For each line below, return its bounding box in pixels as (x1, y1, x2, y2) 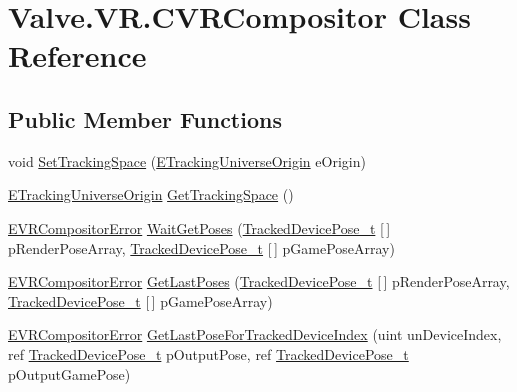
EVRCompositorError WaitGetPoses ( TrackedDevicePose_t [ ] (8, 217, 391, 238)
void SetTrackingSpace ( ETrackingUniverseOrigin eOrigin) (8, 150, 366, 171)
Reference (8, 35, 147, 76)
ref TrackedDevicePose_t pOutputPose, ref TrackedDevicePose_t (8, 343, 409, 364)
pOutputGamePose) (8, 363, 131, 384)
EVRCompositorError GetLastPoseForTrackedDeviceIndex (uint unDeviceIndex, (8, 324, 502, 345)
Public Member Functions (8, 103, 282, 134)
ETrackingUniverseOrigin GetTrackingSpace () (8, 184, 294, 205)
